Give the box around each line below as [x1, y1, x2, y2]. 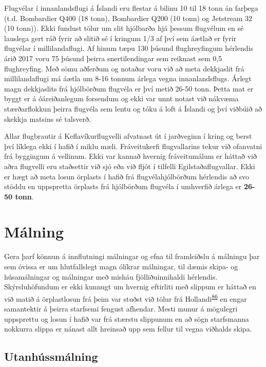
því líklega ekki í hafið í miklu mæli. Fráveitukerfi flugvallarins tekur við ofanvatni [4, 140, 262, 151]
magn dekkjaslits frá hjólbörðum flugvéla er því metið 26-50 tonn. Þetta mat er [4, 83, 254, 94]
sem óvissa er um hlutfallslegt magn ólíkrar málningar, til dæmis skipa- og [4, 261, 238, 271]
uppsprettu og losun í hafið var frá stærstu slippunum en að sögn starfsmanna [4, 313, 249, 324]
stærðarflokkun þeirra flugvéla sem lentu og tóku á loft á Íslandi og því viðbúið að [4, 103, 262, 114]
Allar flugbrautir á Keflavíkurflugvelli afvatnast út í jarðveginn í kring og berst [4, 131, 252, 141]
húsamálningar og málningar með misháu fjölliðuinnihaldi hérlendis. [4, 271, 218, 282]
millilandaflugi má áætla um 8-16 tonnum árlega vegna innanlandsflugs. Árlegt [4, 73, 252, 84]
